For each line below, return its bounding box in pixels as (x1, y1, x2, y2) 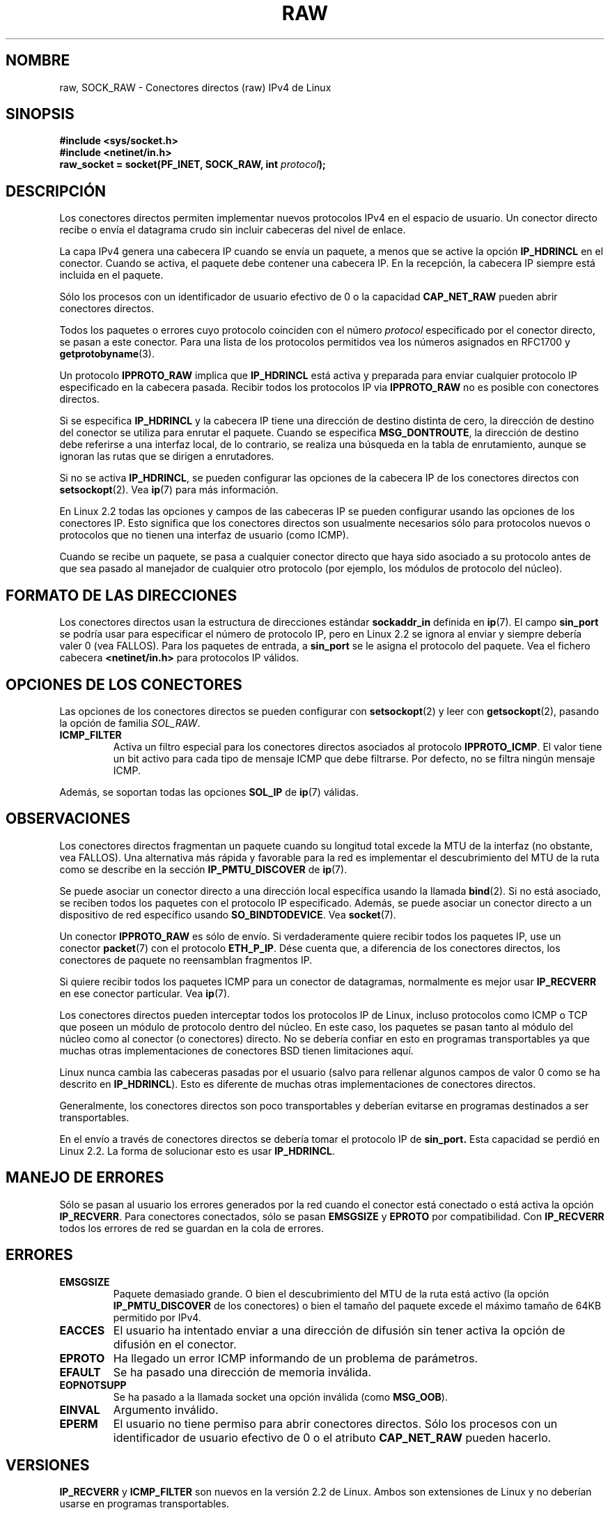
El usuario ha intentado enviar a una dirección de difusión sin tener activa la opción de (113, 1323, 565, 1337)
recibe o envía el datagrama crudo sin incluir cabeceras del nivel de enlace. (59, 224, 406, 236)
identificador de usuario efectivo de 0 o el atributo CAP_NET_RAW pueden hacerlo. (113, 1430, 552, 1445)
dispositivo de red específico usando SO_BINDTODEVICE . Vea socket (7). (59, 908, 396, 921)
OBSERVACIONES (6, 810, 130, 828)
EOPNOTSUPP (59, 1378, 127, 1391)
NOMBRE (6, 52, 70, 70)
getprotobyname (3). (59, 348, 155, 360)
